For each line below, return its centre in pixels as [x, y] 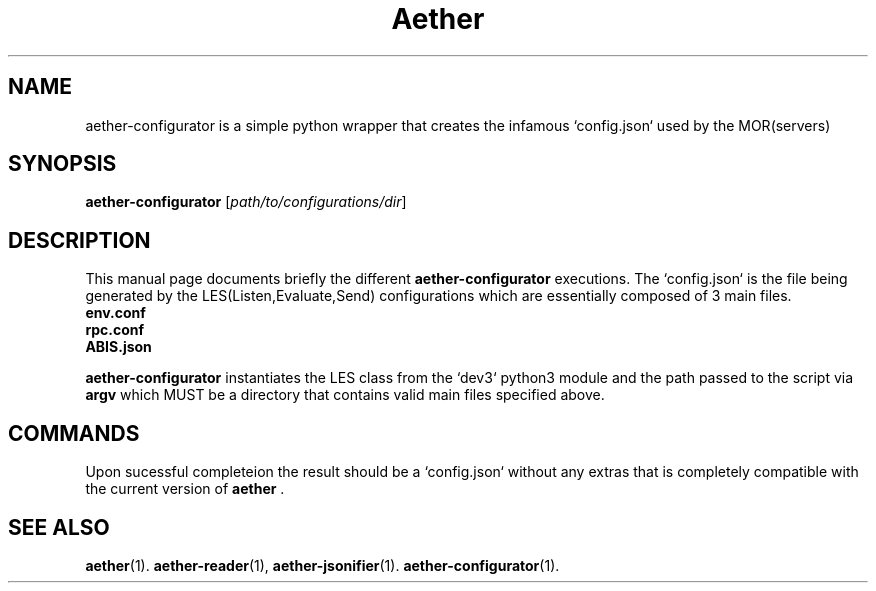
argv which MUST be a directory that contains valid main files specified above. [345, 395]
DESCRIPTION [79, 240]
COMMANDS [74, 433]
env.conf [115, 313]
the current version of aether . [185, 489]
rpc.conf [115, 330]
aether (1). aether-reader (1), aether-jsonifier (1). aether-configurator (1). [322, 565]
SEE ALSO [59, 527]
